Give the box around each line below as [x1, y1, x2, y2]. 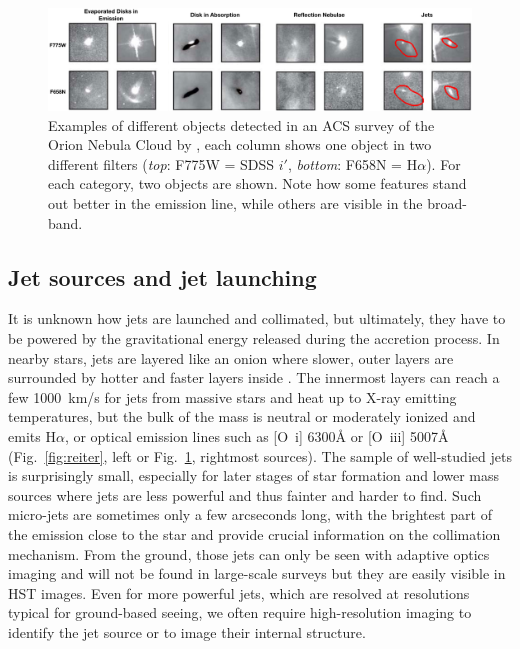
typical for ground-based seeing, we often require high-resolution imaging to [8, 602, 472, 623]
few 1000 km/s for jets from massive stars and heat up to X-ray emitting [8, 386, 457, 407]
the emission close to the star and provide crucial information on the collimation [8, 523, 501, 544]
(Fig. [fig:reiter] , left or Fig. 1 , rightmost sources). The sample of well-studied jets [8, 445, 512, 466]
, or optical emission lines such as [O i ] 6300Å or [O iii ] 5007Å [64, 426, 449, 447]
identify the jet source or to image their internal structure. [8, 621, 366, 642]
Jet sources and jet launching [8, 261, 317, 292]
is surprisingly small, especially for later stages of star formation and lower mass [8, 465, 500, 486]
